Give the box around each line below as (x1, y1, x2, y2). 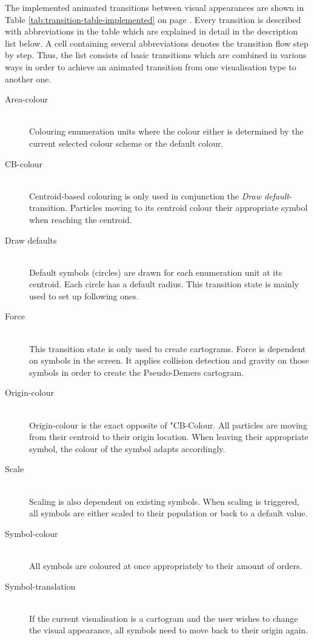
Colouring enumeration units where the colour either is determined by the (29, 125, 304, 138)
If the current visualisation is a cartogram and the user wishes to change (29, 612, 298, 624)
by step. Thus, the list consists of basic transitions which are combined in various (5, 48, 307, 61)
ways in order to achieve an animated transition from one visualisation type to (5, 60, 296, 73)
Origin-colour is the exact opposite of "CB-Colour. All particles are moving (29, 418, 307, 431)
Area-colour (5, 93, 48, 105)
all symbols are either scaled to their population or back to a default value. (29, 507, 308, 519)
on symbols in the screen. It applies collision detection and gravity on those (29, 354, 309, 367)
